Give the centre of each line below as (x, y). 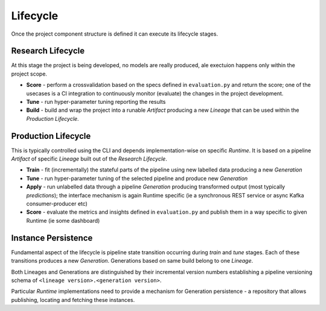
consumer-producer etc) (57, 204)
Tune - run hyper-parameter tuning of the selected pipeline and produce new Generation (137, 178)
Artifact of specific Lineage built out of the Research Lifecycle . (89, 159)
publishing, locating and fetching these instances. (73, 300)
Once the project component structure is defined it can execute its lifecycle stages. (115, 34)
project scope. (29, 74)
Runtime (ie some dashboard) (63, 220)
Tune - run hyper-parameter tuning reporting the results (96, 102)
